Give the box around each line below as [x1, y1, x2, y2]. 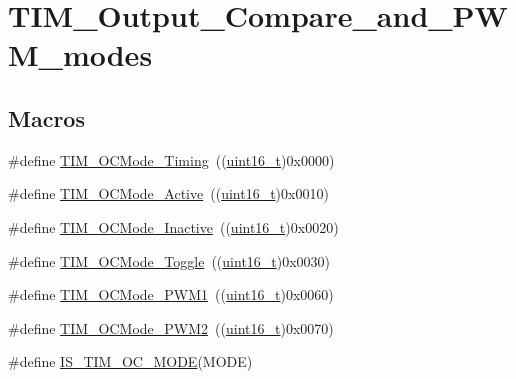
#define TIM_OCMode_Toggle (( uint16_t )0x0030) [8, 250, 331, 271]
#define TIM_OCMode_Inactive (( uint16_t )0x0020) [8, 216, 339, 237]
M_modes [8, 34, 153, 75]
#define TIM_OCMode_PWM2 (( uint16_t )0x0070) [8, 317, 334, 338]
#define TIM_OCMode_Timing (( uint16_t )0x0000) [8, 149, 335, 170]
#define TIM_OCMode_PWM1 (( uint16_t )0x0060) [8, 284, 334, 305]
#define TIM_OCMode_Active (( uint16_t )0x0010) [8, 183, 329, 204]
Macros [8, 102, 85, 133]
